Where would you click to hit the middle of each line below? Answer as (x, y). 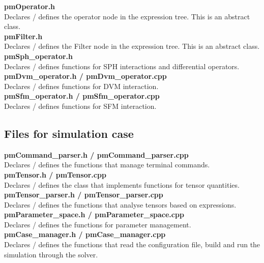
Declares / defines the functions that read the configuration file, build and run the (132, 244)
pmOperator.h (30, 6)
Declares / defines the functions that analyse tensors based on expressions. (120, 204)
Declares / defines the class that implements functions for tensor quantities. (122, 184)
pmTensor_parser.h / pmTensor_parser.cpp (84, 195)
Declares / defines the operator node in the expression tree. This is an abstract (127, 16)
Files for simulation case (69, 133)
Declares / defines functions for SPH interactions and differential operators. (122, 66)
